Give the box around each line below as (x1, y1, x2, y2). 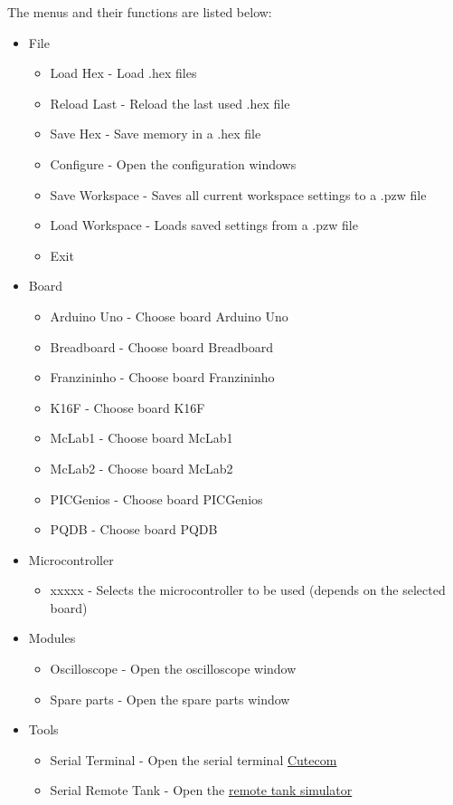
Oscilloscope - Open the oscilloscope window (50, 659, 297, 678)
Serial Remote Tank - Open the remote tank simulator (50, 781, 353, 800)
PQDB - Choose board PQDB (50, 520, 218, 539)
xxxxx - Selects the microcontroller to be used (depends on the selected (50, 580, 446, 599)
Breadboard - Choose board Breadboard (50, 337, 274, 356)
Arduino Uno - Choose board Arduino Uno (50, 306, 288, 325)
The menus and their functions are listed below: (7, 3, 272, 21)
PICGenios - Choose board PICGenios (50, 489, 263, 508)
